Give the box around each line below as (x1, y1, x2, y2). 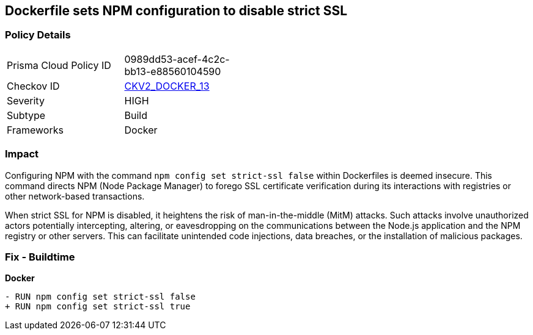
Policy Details (5, 29, 71, 41)
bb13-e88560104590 (124, 65, 221, 77)
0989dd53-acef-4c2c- (124, 52, 230, 65)
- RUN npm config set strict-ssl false (5, 292, 196, 302)
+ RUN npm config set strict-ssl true (5, 301, 191, 312)
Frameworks (7, 123, 64, 136)
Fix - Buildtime (5, 250, 75, 263)
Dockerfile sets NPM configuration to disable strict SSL (5, 3, 348, 18)
